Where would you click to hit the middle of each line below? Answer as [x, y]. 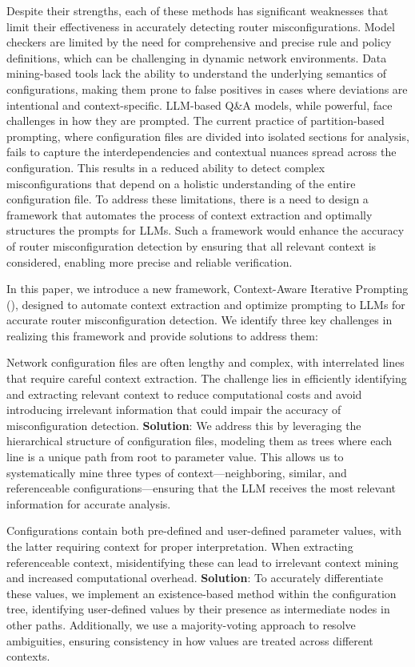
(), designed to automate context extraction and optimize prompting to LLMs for [206, 304]
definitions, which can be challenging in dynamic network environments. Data [197, 57]
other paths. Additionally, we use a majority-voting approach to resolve [181, 624]
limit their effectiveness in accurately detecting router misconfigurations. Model [201, 26]
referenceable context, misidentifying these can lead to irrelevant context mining [203, 562]
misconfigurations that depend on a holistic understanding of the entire [181, 183]
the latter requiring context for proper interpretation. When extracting [180, 546]
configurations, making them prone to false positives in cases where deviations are [207, 88]
